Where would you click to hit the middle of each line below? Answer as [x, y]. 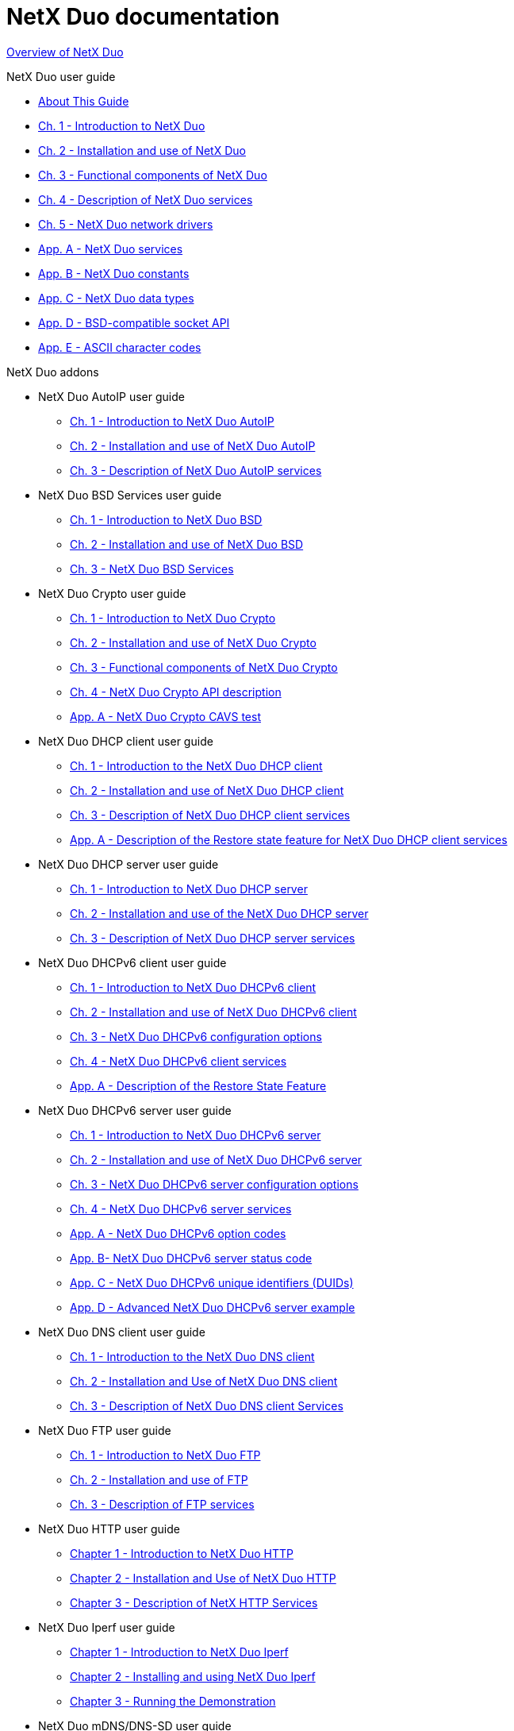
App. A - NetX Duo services [111, 249]
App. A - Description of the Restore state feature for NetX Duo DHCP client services [289, 839]
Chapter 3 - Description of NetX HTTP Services [194, 1602]
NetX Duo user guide [61, 76]
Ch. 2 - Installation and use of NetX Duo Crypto [193, 642]
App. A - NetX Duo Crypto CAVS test [165, 716]
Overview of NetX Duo [65, 52]
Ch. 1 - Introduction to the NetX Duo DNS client [192, 1356]
